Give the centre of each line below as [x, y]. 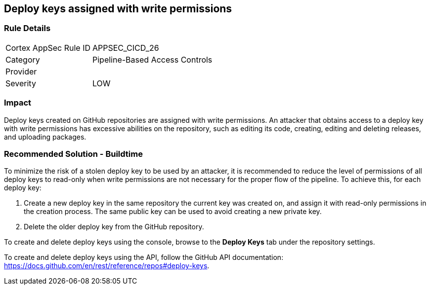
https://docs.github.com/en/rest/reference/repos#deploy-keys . [107, 266]
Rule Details [27, 28]
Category [23, 59]
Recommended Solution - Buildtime [73, 154]
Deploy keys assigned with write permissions [118, 9]
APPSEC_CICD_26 [126, 48]
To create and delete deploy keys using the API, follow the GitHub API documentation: [144, 257]
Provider [21, 71]
